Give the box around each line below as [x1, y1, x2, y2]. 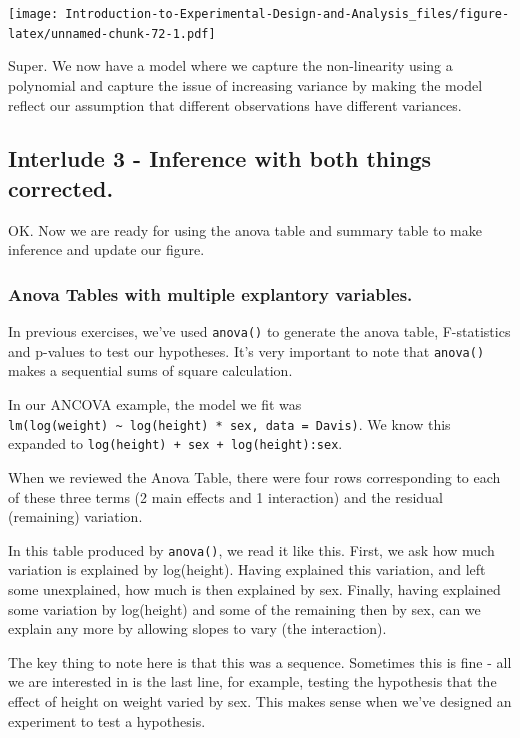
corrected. [8, 172, 114, 203]
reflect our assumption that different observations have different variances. [8, 94, 462, 115]
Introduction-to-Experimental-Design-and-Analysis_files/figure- [65, 7, 510, 21]
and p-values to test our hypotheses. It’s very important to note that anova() [8, 340, 485, 361]
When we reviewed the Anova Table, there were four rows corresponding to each [8, 466, 501, 487]
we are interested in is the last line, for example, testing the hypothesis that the [8, 671, 497, 692]
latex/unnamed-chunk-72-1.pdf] [8, 26, 216, 41]
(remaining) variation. [8, 506, 143, 527]
